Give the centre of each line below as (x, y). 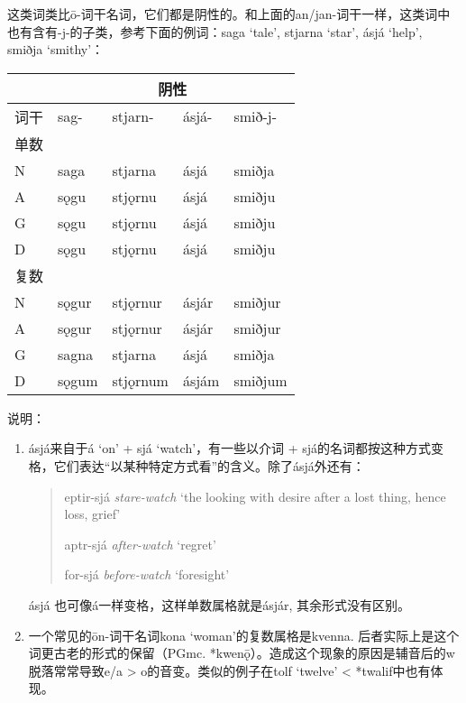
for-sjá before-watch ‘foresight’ (147, 574)
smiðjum (260, 380)
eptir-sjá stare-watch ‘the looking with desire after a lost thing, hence (255, 496)
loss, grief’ (92, 514)
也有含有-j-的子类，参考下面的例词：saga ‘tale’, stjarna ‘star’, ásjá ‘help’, (215, 31)
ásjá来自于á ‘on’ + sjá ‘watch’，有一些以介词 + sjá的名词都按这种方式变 (236, 448)
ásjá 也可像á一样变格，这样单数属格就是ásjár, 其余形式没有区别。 (219, 604)
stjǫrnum (140, 380)
